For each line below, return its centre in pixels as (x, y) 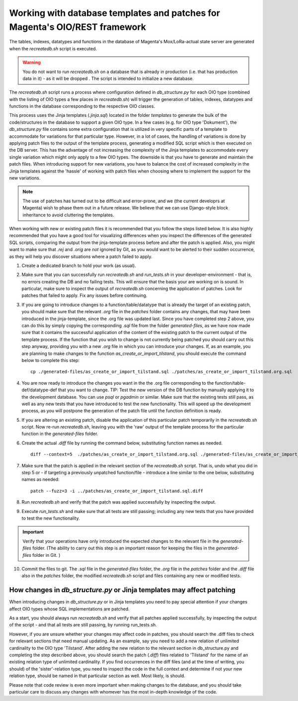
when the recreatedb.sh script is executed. (53, 48)
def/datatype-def (39, 390)
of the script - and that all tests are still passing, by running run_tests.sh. (83, 625)
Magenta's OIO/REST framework (78, 27)
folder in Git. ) (46, 555)
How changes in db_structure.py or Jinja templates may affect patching (122, 590)
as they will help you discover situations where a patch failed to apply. (81, 257)
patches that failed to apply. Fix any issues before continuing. (84, 295)
